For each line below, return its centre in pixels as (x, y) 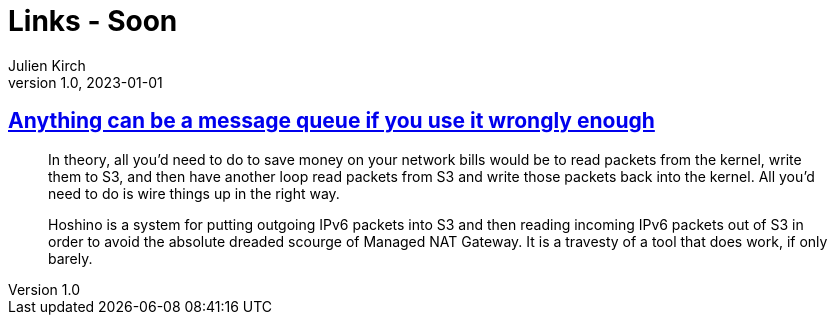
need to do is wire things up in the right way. (194, 193)
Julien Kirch (47, 65)
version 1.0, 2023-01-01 (85, 82)
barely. (70, 258)
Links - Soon (93, 21)
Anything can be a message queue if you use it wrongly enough (331, 121)
